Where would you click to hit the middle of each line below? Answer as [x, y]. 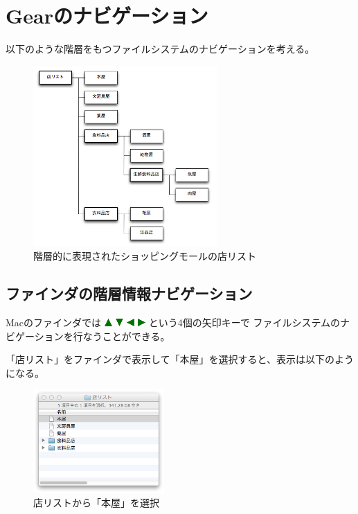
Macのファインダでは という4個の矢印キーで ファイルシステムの [173, 322]
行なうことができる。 [122, 336]
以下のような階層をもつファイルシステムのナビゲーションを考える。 [160, 49]
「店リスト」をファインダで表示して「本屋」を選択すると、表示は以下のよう [180, 359]
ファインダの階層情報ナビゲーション [129, 293]
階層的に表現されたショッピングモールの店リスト [145, 256]
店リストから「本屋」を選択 [96, 503]
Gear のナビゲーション [107, 16]
